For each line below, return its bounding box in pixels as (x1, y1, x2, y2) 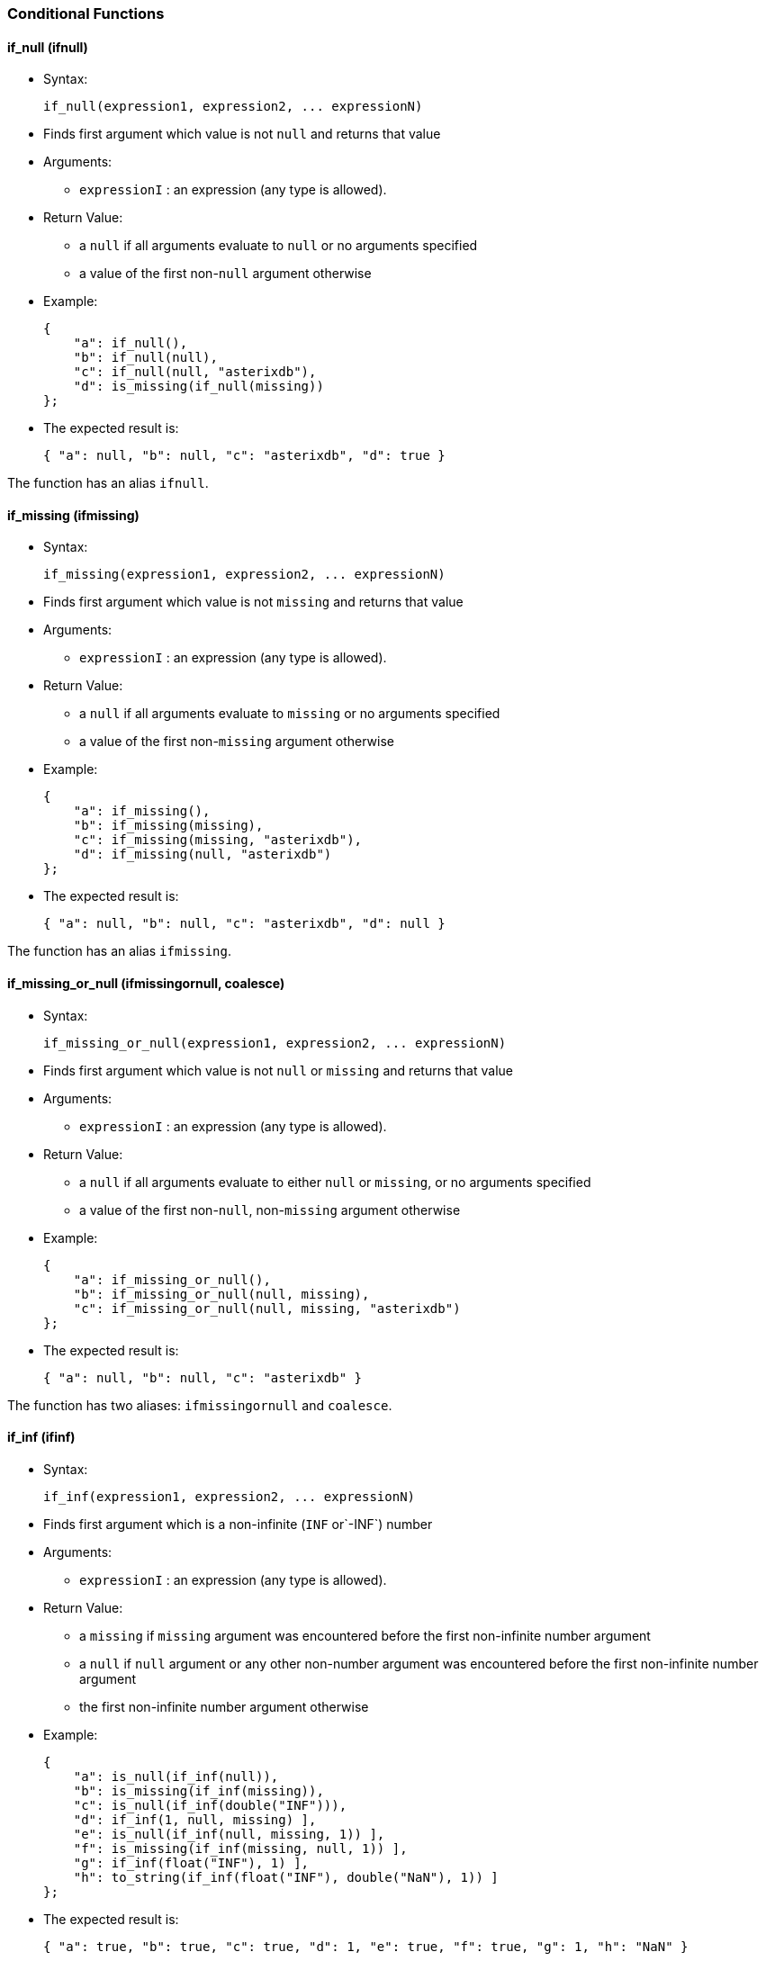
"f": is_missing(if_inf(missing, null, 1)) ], (73, 1840, 408, 1856)
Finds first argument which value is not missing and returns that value (43, 594, 464, 610)
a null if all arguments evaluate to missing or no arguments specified (79, 706, 500, 722)
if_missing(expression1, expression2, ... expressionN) (43, 567, 446, 582)
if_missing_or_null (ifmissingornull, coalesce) (7, 976, 285, 992)
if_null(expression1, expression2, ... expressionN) (43, 99, 423, 114)
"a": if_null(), (73, 336, 188, 351)
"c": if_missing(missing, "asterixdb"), (73, 832, 363, 848)
